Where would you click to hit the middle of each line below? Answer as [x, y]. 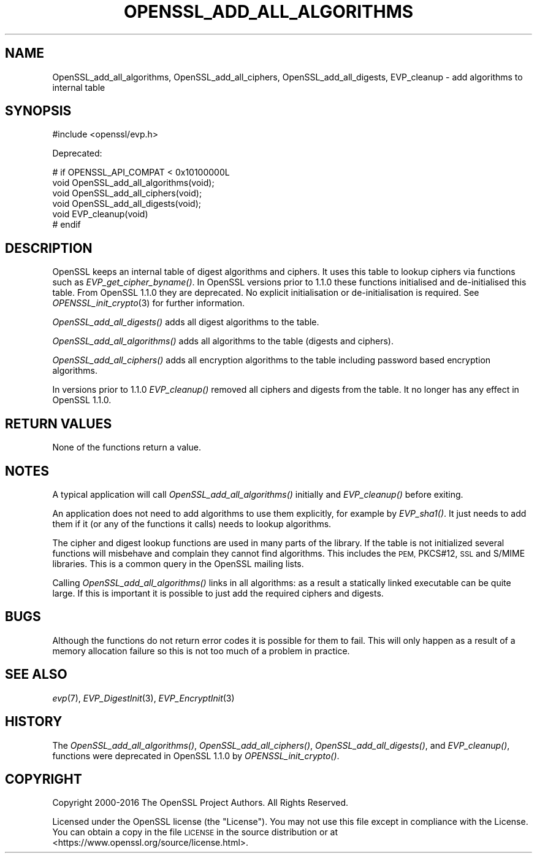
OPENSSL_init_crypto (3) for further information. [149, 303]
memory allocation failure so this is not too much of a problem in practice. [201, 651]
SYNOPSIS [38, 111]
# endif [67, 225]
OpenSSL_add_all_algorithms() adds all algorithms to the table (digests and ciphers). [223, 341]
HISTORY [34, 722]
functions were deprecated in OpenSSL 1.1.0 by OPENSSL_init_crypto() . [196, 756]
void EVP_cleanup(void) [100, 214]
